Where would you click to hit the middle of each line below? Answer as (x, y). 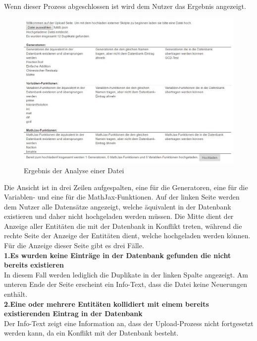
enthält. (16, 294)
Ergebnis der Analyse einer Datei (74, 170)
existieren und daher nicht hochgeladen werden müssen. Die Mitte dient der (119, 216)
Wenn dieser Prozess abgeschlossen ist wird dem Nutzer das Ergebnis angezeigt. (125, 6)
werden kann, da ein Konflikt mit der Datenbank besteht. (91, 333)
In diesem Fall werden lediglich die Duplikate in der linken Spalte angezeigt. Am (126, 274)
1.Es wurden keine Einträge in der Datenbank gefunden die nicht (118, 255)
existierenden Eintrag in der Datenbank (73, 313)
